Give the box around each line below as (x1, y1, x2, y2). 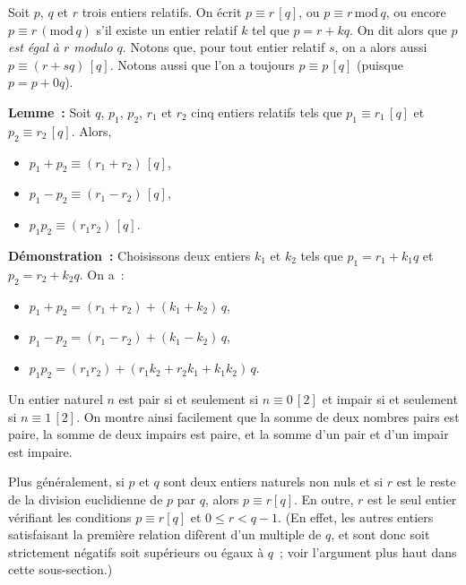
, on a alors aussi (334, 38, 427, 56)
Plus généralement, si (8, 472, 125, 491)
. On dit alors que (349, 20, 447, 39)
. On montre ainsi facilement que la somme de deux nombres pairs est (76, 407, 460, 426)
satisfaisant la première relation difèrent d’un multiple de (8, 525, 322, 544)
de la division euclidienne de (8, 489, 163, 508)
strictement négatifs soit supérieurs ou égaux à (8, 542, 264, 561)
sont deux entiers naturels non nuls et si (163, 472, 384, 491)
